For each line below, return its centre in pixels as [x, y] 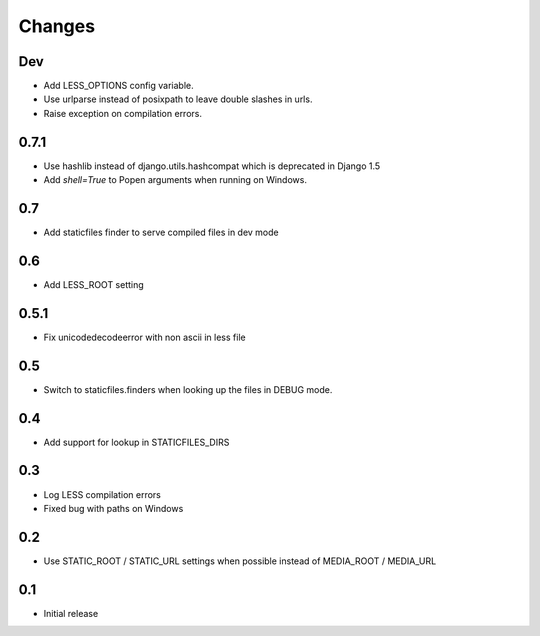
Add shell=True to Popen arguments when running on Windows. [175, 180]
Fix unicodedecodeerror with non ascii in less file [144, 337]
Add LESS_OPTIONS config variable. [118, 86]
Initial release [71, 613]
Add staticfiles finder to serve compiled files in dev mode [161, 232]
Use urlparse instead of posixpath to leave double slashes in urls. [178, 99]
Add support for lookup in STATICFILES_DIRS [136, 442]
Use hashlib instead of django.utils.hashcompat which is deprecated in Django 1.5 [212, 166]
